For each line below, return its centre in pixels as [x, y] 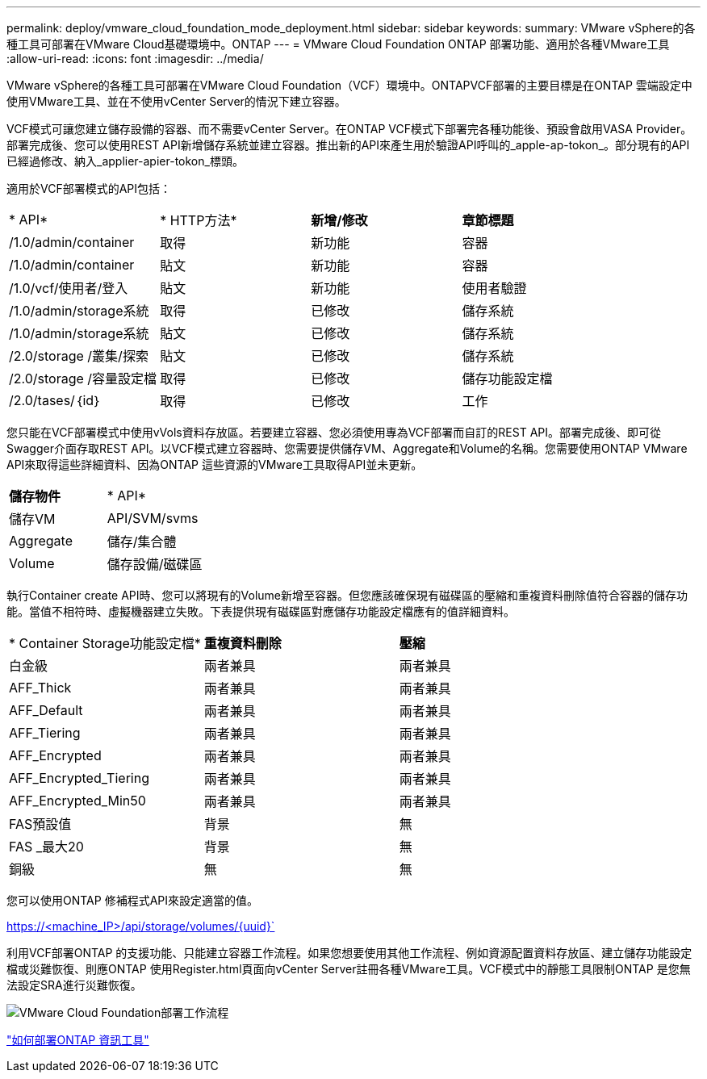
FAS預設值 [40, 824]
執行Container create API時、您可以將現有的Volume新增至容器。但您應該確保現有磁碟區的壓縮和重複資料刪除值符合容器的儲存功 [347, 595]
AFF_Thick [40, 688]
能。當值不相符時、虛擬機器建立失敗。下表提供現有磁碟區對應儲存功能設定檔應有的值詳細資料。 [261, 611]
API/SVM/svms [153, 518]
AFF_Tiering [45, 733]
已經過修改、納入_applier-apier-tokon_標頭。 [125, 161]
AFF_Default [46, 710]
